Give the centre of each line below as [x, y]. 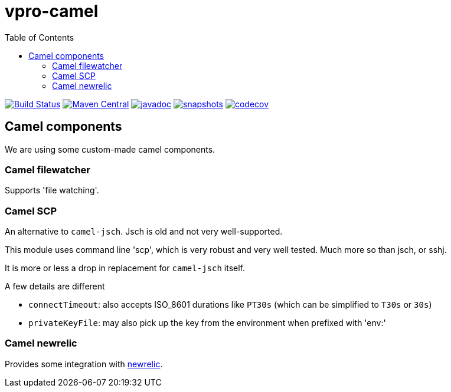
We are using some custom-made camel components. [110, 149]
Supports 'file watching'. [52, 190]
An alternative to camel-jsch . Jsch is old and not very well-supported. [144, 232]
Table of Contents [40, 37]
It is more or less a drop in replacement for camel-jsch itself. [125, 268]
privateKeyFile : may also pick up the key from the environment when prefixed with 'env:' [207, 323]
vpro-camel [52, 11]
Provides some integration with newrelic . [84, 364]
